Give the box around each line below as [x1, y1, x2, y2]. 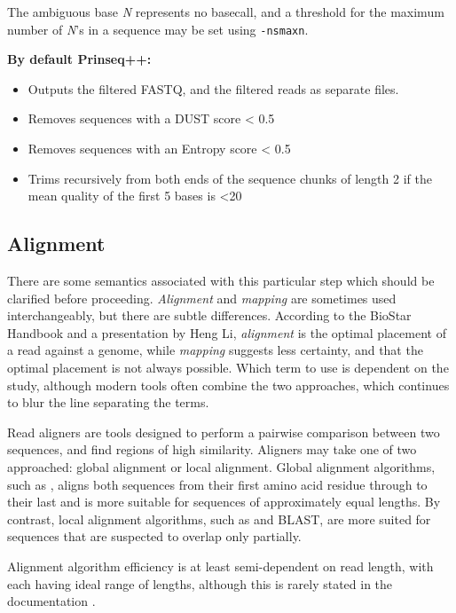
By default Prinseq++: [7, 50, 152, 68]
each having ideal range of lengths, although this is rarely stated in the [7, 574, 393, 593]
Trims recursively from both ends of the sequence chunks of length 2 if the [28, 169, 432, 187]
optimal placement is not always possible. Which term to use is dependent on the [7, 358, 449, 376]
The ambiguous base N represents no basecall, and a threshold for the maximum [7, 3, 444, 20]
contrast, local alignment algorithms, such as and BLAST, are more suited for [7, 509, 431, 528]
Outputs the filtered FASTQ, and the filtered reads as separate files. [28, 79, 399, 98]
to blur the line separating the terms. [7, 393, 209, 412]
